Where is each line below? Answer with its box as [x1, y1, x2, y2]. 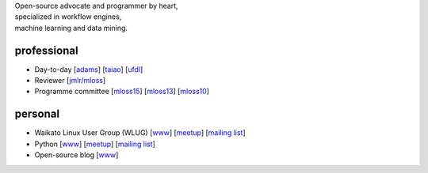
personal [14, 107, 59, 121]
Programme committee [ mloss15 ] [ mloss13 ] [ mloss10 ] [34, 87, 210, 96]
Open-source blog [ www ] [34, 150, 119, 160]
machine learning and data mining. [14, 23, 128, 32]
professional [14, 43, 78, 57]
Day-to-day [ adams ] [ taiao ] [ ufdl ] [34, 64, 143, 74]
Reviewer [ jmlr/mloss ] [34, 76, 106, 85]
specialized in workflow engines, [14, 12, 122, 21]
